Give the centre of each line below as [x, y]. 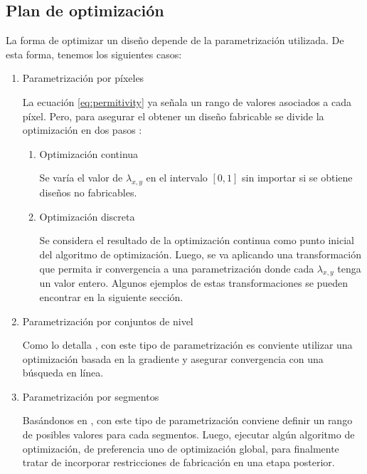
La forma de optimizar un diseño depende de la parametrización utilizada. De [175, 40]
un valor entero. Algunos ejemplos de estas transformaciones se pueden [194, 283]
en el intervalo [177, 178]
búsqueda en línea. [63, 373]
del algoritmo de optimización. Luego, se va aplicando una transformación [200, 254]
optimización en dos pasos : [82, 130]
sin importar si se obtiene [297, 178]
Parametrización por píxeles [83, 78]
